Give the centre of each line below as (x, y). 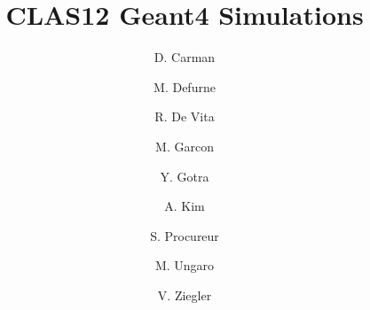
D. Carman (185, 57)
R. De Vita (185, 116)
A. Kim (185, 206)
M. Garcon (185, 146)
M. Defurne (185, 86)
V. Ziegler (185, 294)
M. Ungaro (185, 265)
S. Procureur (185, 235)
